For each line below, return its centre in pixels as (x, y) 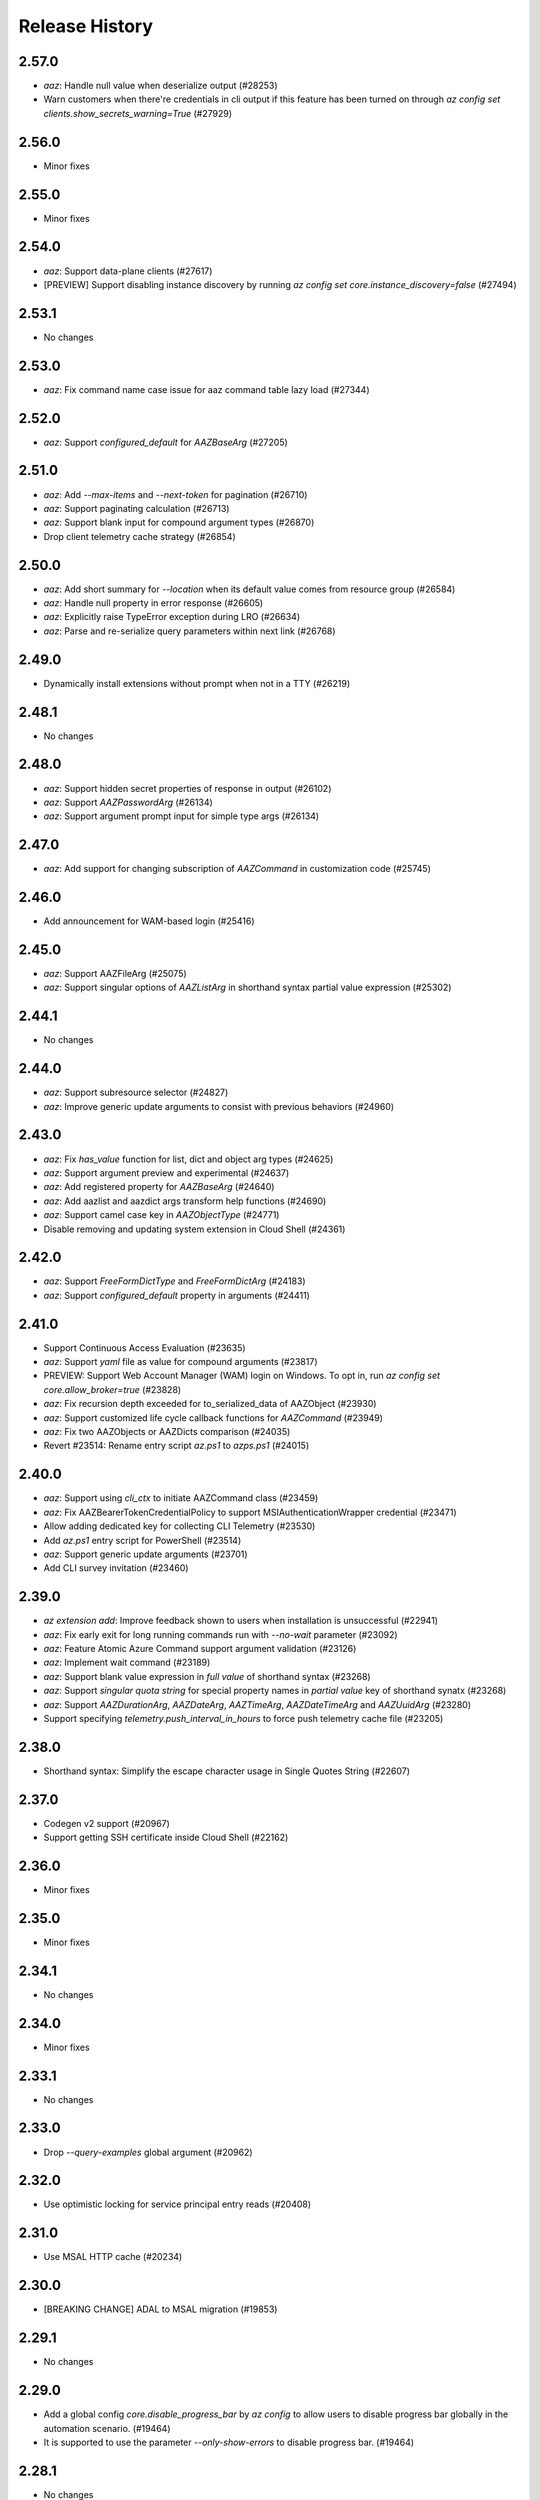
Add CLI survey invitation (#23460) (116, 1568)
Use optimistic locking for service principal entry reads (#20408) (177, 2204)
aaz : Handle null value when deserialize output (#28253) (161, 86)
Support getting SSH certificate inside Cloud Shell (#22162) (166, 1837)
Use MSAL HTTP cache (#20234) (113, 2257)
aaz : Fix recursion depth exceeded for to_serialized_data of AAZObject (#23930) (210, 1404)
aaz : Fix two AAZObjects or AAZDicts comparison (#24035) (167, 1432)
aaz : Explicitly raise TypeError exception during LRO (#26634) (172, 617)
